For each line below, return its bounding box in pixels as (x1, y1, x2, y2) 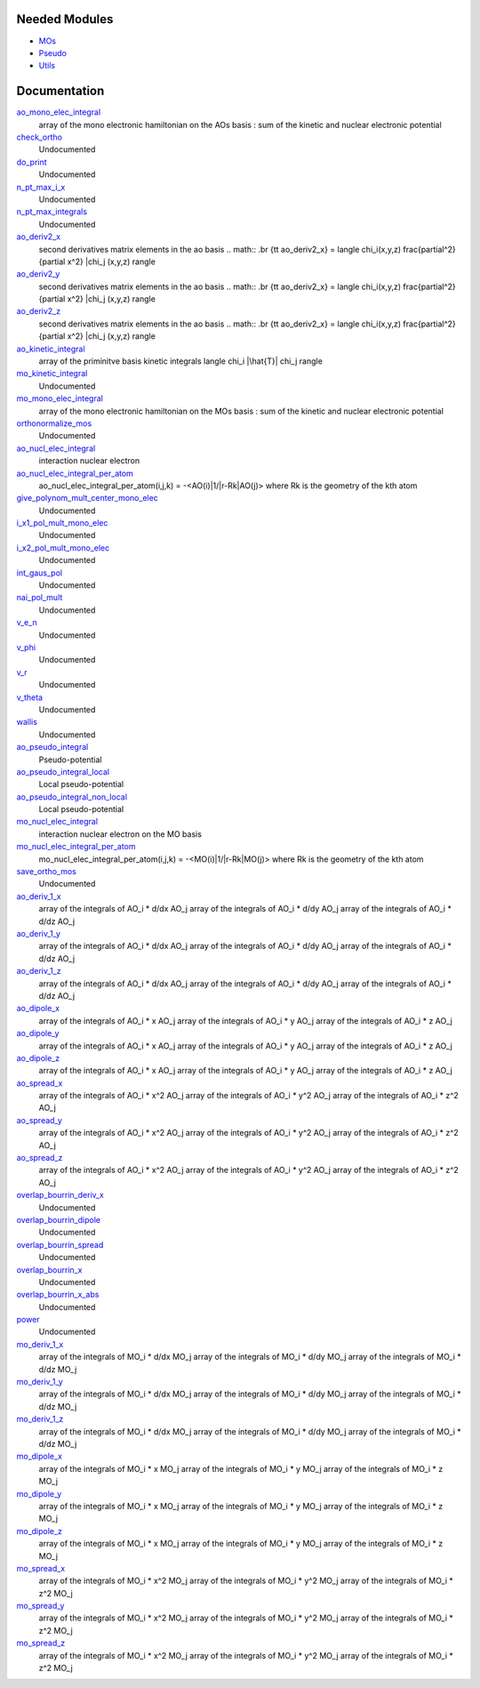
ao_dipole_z (16, 1052, 60, 1063)
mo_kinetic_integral (16, 368, 88, 379)
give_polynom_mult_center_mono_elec (16, 493, 159, 503)
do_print (16, 157, 48, 167)
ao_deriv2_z (16, 306, 61, 317)
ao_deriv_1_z (16, 966, 61, 977)
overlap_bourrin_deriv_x (16, 1190, 104, 1201)
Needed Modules (16, 12, 114, 27)
